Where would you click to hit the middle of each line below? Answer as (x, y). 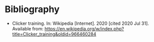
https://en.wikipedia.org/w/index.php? (84, 28)
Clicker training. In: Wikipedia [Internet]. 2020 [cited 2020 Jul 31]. (81, 23)
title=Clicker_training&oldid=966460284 (54, 34)
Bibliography (32, 9)
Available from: (28, 28)
